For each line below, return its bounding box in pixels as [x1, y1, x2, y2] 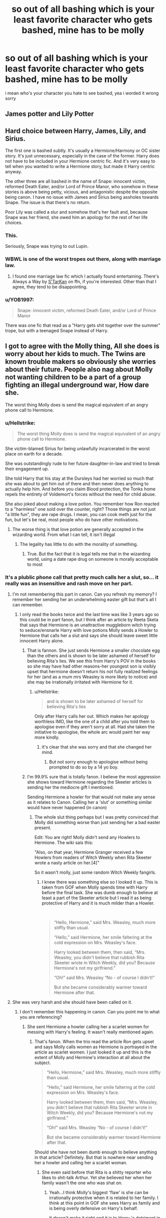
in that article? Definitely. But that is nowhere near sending [34, 1154, 154, 1160]
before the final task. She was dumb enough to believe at [41, 890, 158, 896]
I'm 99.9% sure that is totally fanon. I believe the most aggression [27, 774, 161, 780]
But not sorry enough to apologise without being [49, 759, 148, 765]
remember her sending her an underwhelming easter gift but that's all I [12, 597, 157, 603]
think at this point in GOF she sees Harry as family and [49, 1200, 160, 1206]
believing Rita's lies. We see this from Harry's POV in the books [27, 658, 156, 664]
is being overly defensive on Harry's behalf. [49, 1206, 138, 1212]
